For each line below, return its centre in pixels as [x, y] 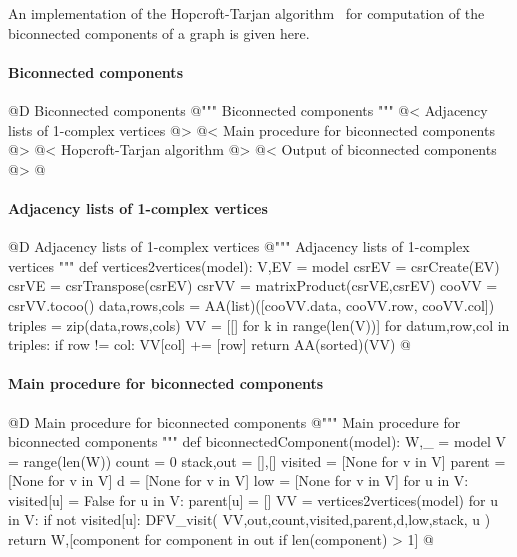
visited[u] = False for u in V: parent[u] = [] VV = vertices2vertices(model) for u [253, 499]
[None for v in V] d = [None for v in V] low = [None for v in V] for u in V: [238, 480]
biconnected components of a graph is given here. [159, 32]
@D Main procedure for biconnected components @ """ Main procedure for [234, 421]
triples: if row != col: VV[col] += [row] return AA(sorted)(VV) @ [209, 344]
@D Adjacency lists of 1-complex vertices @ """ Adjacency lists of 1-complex [239, 246]
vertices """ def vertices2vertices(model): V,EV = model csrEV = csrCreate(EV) [254, 265]
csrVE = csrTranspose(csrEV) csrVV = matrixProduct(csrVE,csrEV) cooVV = [253, 285]
